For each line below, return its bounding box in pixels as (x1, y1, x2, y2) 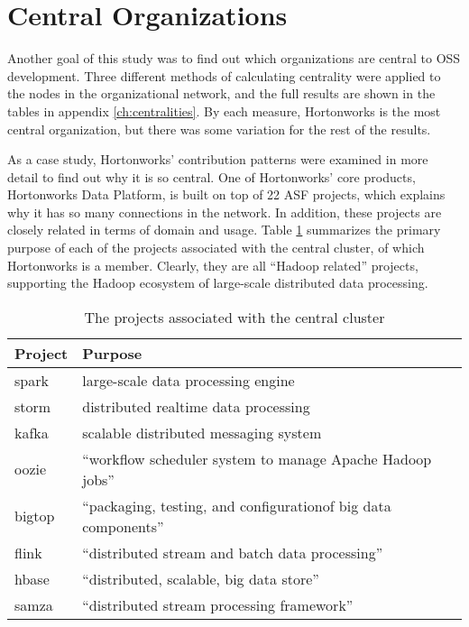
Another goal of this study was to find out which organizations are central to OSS (7, 49, 461, 68)
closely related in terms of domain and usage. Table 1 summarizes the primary (7, 220, 441, 239)
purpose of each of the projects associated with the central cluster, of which (7, 238, 425, 257)
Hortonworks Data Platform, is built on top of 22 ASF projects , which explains (7, 185, 446, 204)
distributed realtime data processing (82, 395, 310, 417)
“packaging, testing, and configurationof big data (82, 494, 391, 516)
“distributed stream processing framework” (82, 594, 354, 615)
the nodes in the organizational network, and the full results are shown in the (7, 84, 436, 103)
